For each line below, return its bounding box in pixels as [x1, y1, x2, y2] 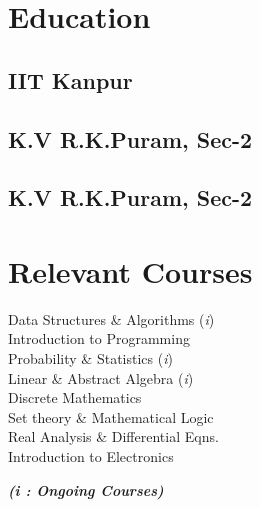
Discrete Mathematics [8, 387, 142, 408]
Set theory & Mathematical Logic [8, 406, 214, 427]
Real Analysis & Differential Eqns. [8, 426, 219, 447]
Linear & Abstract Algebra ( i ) [8, 367, 194, 388]
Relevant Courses [8, 250, 253, 291]
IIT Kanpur [8, 64, 133, 95]
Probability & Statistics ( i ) [8, 348, 173, 369]
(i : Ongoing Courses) [8, 479, 164, 500]
